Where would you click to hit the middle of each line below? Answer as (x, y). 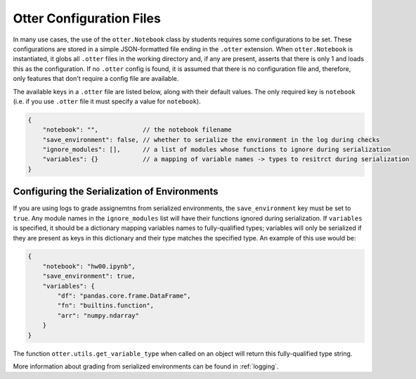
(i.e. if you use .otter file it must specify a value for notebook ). (107, 101)
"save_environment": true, (89, 276)
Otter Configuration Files (87, 18)
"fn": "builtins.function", (106, 306)
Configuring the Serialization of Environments (116, 192)
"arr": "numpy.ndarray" (98, 315)
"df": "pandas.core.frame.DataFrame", (124, 296)
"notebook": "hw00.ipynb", (89, 266)
